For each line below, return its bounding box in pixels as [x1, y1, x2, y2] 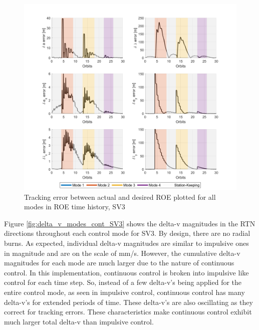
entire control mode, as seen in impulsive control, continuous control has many [4, 286, 245, 297]
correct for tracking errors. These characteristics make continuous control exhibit [4, 306, 252, 317]
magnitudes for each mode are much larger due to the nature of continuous [4, 257, 234, 268]
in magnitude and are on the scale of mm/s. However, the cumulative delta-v [4, 247, 240, 258]
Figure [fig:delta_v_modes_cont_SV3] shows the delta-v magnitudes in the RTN [4, 218, 255, 228]
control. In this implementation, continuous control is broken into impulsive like [4, 267, 249, 277]
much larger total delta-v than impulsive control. [4, 316, 154, 326]
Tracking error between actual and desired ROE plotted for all [24, 191, 216, 202]
